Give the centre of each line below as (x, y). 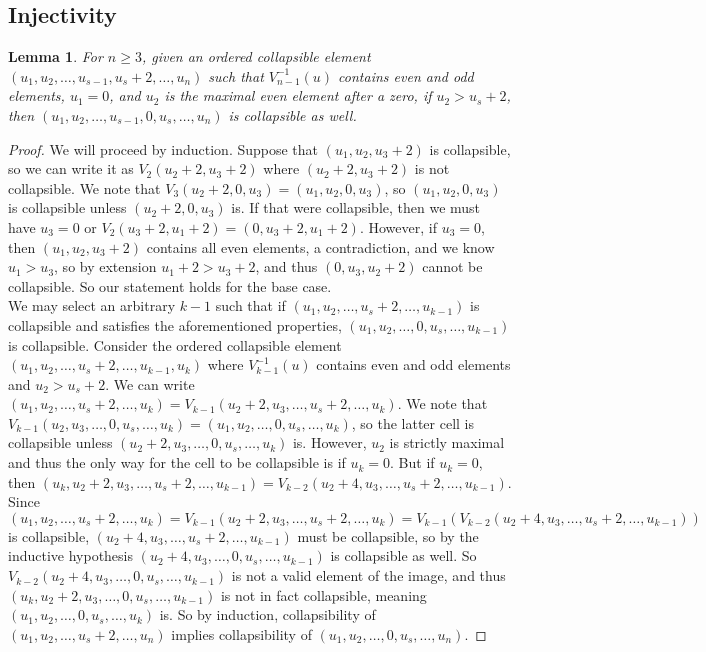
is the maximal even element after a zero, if (298, 95)
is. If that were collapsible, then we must (356, 207)
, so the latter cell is (413, 422)
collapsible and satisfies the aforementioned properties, (175, 324)
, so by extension (105, 266)
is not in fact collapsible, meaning (323, 594)
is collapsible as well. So (403, 555)
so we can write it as (71, 168)
